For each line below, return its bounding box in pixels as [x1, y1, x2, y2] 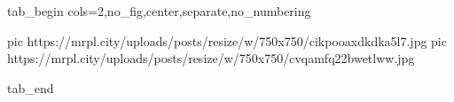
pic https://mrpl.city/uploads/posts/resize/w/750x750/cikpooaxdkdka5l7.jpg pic [7, 31, 447, 50]
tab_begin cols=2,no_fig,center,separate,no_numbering [7, 2, 311, 20]
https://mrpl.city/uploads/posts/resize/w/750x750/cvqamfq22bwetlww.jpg [7, 49, 415, 67]
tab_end [7, 78, 54, 97]
